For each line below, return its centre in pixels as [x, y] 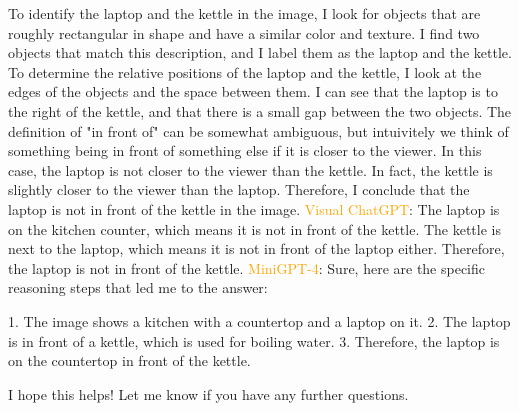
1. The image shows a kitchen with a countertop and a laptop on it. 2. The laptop [259, 320]
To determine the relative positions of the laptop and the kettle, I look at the [245, 71]
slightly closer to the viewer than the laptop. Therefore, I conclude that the [239, 189]
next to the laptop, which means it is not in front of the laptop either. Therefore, [256, 248]
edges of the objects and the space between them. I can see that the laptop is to [253, 91]
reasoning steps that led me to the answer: [138, 287]
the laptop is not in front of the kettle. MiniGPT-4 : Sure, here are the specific [247, 267]
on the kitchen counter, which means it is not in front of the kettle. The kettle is [254, 228]
